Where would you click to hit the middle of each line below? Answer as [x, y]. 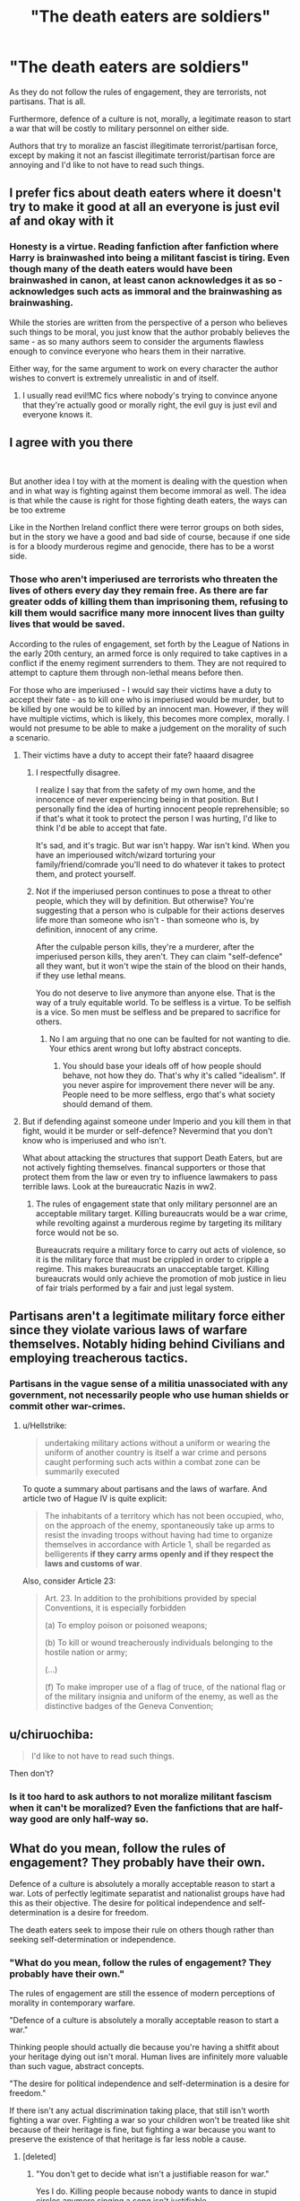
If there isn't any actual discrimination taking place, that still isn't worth [140, 2110]
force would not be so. [77, 1232]
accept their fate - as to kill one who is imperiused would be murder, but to [147, 699]
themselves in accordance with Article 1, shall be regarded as [158, 1545]
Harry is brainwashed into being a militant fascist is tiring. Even [150, 258]
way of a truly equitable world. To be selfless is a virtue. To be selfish [163, 1002]
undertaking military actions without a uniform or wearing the [157, 1443]
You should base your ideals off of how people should [162, 1065]
